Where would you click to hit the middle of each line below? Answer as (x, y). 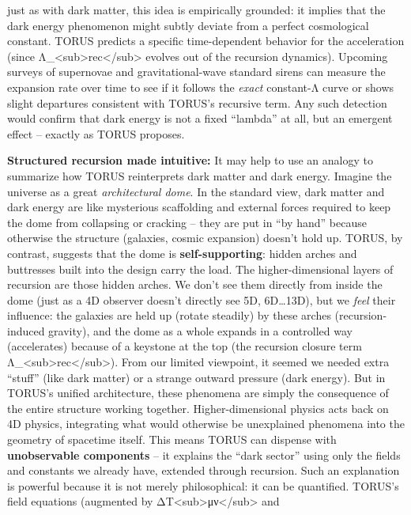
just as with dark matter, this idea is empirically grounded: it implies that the (196, 9)
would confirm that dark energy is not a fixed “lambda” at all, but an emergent (200, 118)
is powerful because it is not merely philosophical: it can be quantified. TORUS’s (203, 485)
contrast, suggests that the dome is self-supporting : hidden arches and (182, 253)
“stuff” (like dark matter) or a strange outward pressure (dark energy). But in (196, 377)
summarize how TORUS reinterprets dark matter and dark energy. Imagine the (200, 175)
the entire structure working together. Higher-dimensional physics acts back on (198, 408)
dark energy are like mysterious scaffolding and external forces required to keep (199, 207)
